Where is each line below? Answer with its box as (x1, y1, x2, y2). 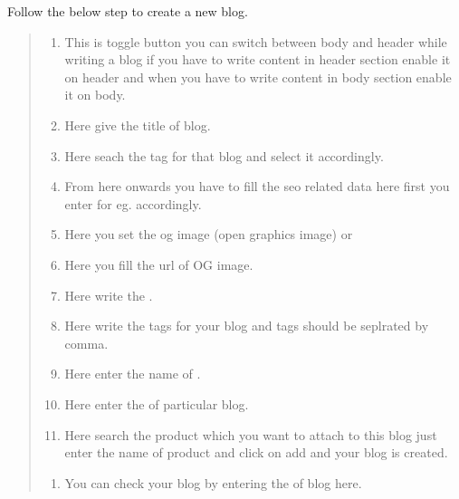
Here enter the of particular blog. (64, 394, 249, 413)
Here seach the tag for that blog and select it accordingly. (64, 146, 384, 165)
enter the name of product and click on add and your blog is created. (64, 443, 448, 462)
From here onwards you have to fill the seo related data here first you (64, 177, 450, 196)
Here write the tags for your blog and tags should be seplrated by (64, 316, 429, 335)
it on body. (64, 85, 126, 104)
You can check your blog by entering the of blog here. (64, 473, 362, 492)
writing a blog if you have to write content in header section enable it (64, 50, 451, 69)
